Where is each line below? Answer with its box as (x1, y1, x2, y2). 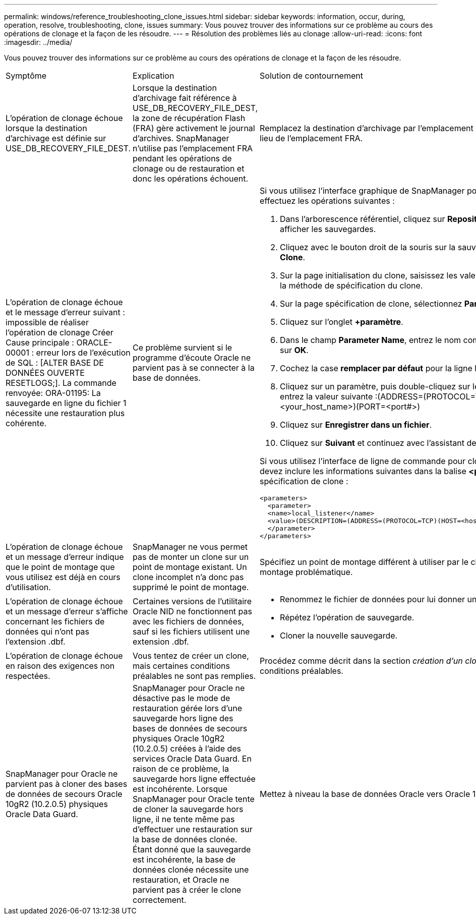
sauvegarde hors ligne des (133, 713, 233, 723)
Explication (133, 71, 174, 81)
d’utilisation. (6, 582, 51, 592)
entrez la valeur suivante (280, 391, 373, 401)
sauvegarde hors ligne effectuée (133, 774, 256, 784)
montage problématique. (260, 567, 353, 577)
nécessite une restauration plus (6, 408, 125, 418)
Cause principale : (6, 337, 74, 348)
